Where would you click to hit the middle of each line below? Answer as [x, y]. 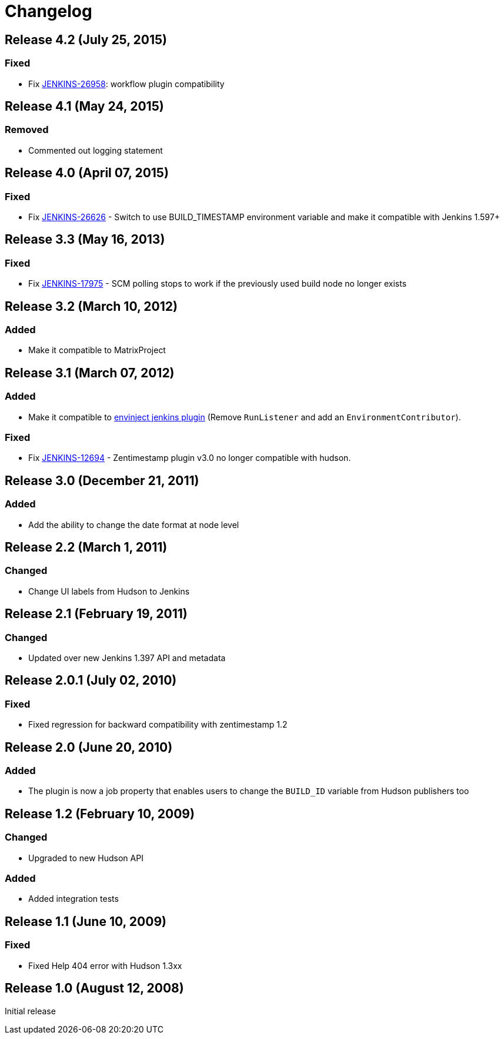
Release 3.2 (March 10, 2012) [91, 306]
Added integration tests [74, 899]
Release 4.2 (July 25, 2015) [86, 39]
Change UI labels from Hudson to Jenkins [109, 591]
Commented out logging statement [96, 150]
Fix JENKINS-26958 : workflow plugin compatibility [126, 84]
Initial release [30, 1011]
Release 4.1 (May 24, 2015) [84, 106]
